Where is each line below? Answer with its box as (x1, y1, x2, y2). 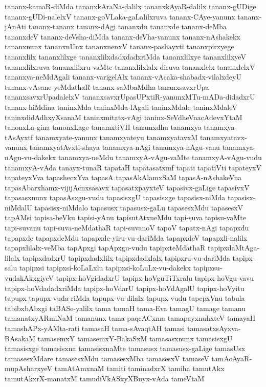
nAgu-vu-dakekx (5, 151, 56, 162)
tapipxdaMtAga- (207, 242, 260, 253)
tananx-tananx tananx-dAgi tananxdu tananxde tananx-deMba (28, 21, 227, 32)
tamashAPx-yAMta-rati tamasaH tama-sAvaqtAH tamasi (5, 323, 185, 333)
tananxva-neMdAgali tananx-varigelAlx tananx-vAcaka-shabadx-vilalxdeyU (5, 71, 241, 82)
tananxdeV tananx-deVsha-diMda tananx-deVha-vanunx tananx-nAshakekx (5, 31, 240, 42)
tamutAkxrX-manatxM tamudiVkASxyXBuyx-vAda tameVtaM (5, 373, 205, 383)
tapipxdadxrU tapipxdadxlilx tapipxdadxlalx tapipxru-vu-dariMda (22, 252, 230, 263)
